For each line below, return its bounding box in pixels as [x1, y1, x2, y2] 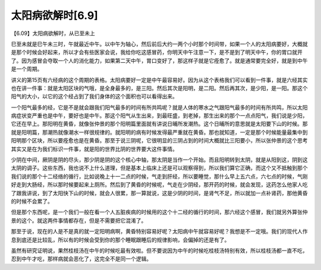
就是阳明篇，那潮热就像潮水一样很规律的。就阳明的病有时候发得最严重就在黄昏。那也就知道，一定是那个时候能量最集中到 [11, 128, 308, 136]
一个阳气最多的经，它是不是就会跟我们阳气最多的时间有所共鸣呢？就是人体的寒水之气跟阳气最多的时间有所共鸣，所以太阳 [11, 104, 308, 111]
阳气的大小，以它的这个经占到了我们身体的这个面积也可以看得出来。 [11, 93, 178, 100]
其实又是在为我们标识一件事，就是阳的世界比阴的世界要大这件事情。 [11, 145, 178, 153]
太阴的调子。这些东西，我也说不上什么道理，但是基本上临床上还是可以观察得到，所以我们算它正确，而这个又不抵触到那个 [11, 164, 308, 171]
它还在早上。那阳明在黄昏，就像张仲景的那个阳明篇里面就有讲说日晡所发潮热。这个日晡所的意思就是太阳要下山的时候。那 [11, 120, 308, 128]
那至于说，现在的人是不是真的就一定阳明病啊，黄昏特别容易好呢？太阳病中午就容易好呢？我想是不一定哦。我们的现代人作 [11, 228, 308, 235]
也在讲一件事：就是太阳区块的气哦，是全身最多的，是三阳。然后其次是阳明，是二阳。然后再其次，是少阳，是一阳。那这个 [11, 84, 308, 91]
